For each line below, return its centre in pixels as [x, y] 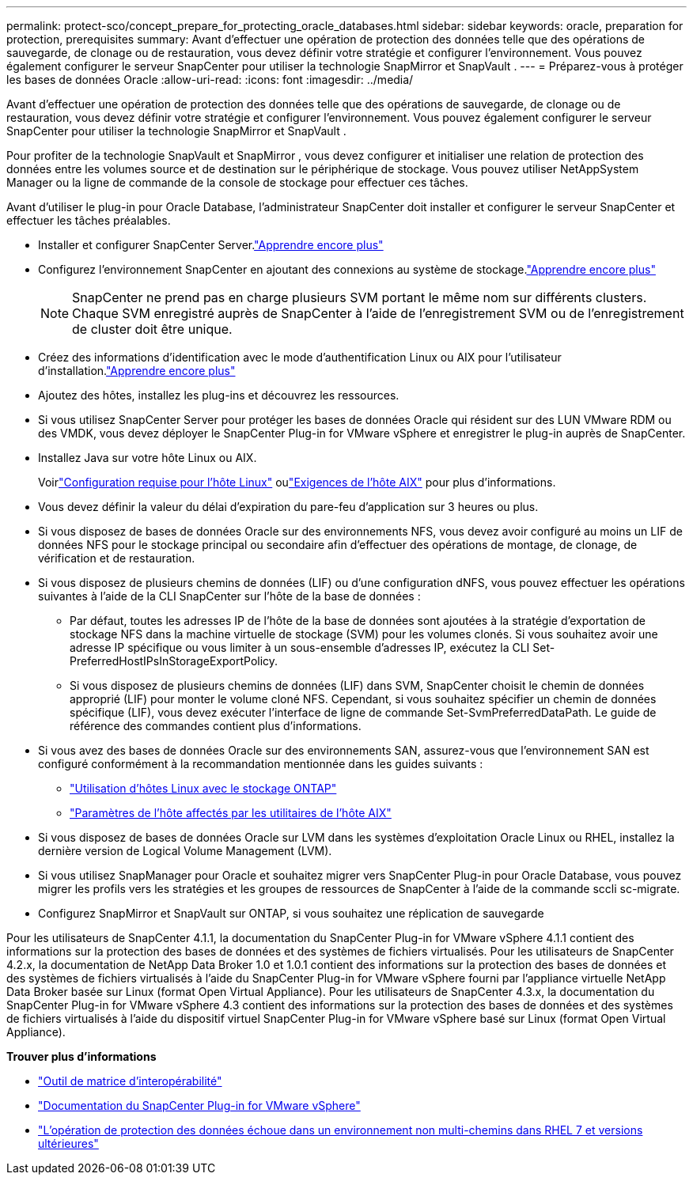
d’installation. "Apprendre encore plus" [137, 371]
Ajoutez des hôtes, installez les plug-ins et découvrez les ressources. [219, 395]
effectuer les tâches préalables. [89, 220]
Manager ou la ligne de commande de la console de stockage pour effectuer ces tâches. [237, 182]
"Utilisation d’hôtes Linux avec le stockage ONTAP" [203, 788]
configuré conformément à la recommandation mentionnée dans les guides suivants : [261, 764]
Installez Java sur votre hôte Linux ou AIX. [148, 458]
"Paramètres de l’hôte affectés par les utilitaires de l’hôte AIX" [231, 813]
